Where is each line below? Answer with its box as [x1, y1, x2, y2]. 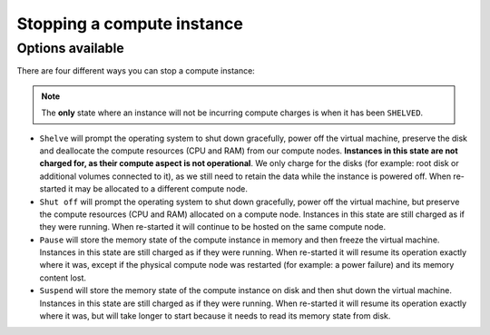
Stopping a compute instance [16, 14, 244, 34]
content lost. [39, 272, 86, 283]
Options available [16, 40, 124, 56]
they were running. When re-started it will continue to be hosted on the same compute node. [39, 222, 386, 232]
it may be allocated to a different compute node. [68, 183, 249, 194]
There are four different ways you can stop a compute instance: [16, 65, 256, 76]
